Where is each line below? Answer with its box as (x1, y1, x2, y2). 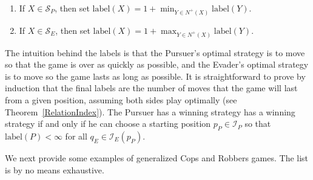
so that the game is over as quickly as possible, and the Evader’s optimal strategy (5, 58, 309, 71)
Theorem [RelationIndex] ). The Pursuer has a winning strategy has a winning (5, 105, 295, 118)
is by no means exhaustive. (5, 163, 104, 176)
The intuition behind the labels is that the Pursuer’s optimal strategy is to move (5, 46, 305, 59)
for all (65, 129, 87, 142)
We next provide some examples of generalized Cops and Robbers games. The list (5, 151, 309, 164)
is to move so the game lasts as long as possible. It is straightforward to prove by (5, 69, 306, 82)
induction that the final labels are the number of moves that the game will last (5, 82, 298, 94)
